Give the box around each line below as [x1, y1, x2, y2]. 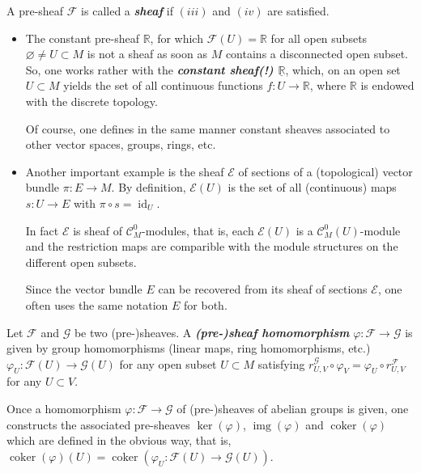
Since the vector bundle [25, 281, 142, 298]
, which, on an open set [285, 61, 401, 78]
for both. [184, 296, 228, 313]
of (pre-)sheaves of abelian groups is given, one [176, 400, 409, 417]
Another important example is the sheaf [25, 163, 224, 179]
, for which [150, 29, 203, 46]
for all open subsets [270, 29, 368, 46]
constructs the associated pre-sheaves [6, 416, 190, 433]
